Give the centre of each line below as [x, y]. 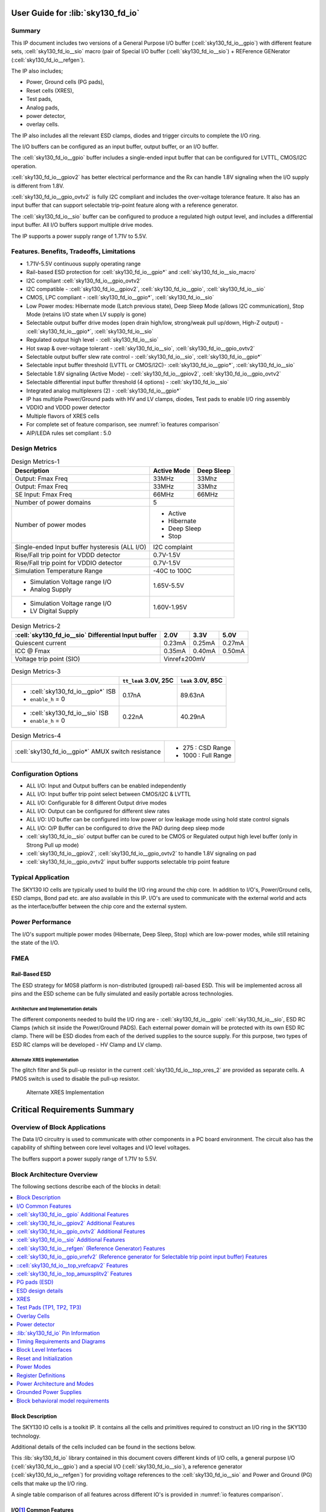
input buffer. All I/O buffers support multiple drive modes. [82, 225]
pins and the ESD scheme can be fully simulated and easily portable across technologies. [122, 994]
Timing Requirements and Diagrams [61, 1341]
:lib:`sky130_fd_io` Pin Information [58, 1333]
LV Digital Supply [54, 611]
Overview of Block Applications [58, 1127]
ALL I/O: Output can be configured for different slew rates [98, 811]
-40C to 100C [172, 571]
